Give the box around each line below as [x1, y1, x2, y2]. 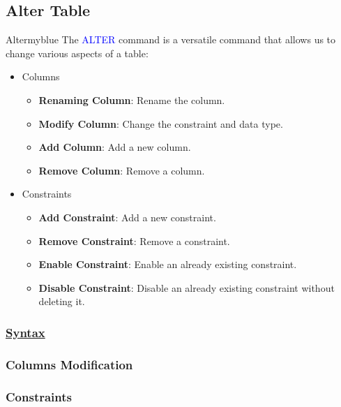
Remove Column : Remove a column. [38, 163, 205, 177]
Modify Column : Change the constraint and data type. [38, 116, 283, 131]
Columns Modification [6, 355, 133, 373]
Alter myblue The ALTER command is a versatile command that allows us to [6, 32, 336, 47]
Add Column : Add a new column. [38, 140, 191, 154]
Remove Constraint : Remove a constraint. [38, 233, 230, 248]
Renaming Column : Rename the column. [38, 92, 225, 107]
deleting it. [38, 294, 85, 309]
